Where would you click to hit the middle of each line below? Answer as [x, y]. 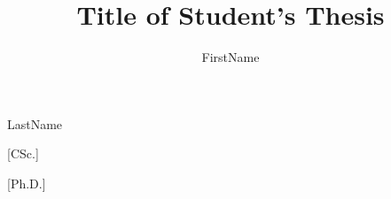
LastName [35, 123]
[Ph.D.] [27, 183]
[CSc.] [23, 153]
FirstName [231, 57]
